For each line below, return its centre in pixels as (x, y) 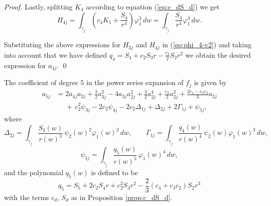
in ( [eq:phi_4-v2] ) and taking (207, 45)
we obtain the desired (218, 54)
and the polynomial (34, 172)
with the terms (27, 197)
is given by (210, 82)
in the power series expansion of (135, 82)
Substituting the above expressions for (62, 45)
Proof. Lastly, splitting (38, 6)
